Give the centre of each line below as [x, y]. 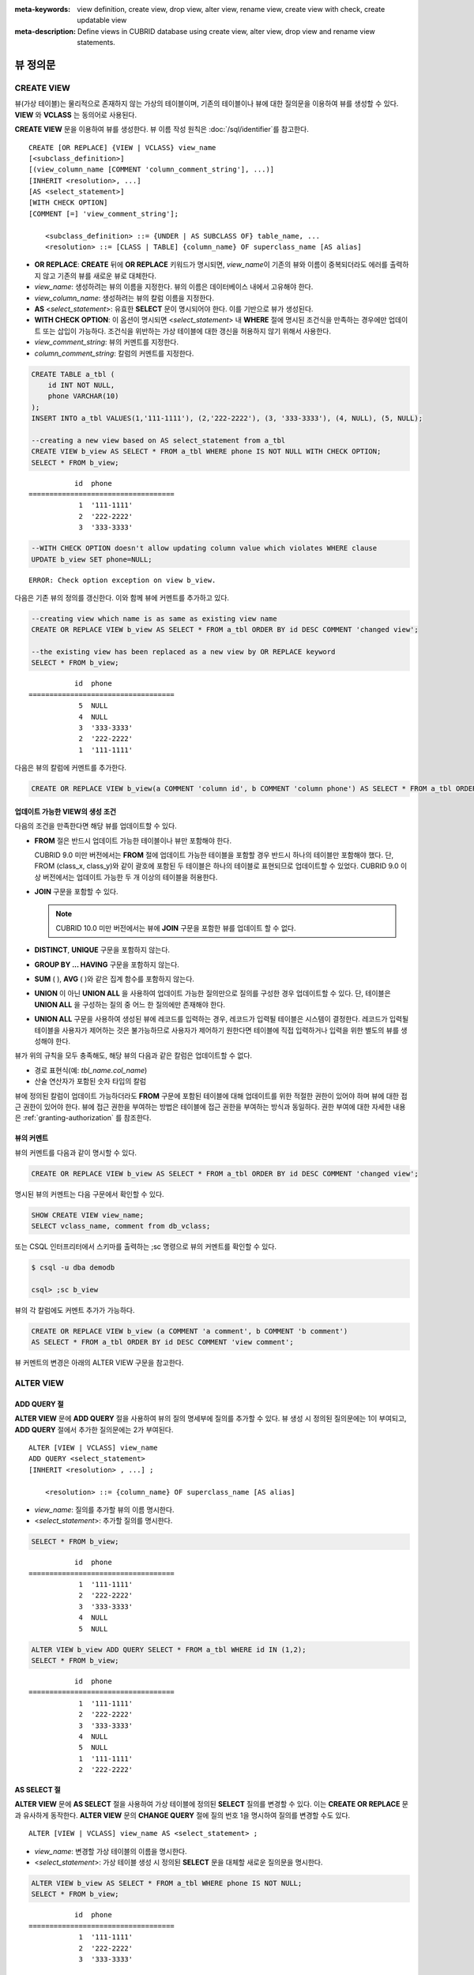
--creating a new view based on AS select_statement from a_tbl [158, 440]
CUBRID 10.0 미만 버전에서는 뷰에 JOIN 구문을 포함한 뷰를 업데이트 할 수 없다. [176, 927]
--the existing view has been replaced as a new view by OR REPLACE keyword [183, 652]
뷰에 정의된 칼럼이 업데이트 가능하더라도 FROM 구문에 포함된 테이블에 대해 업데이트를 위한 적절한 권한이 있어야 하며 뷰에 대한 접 [211, 1096]
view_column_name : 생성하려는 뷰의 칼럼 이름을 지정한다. [124, 298]
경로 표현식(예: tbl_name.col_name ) [91, 1070]
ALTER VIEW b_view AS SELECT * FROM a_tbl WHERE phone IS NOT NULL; [167, 1883]
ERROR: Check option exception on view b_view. [122, 580]
